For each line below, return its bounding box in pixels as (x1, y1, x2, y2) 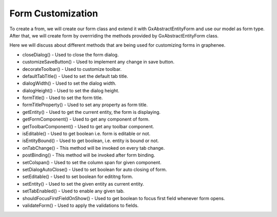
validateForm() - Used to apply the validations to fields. (22, 202, 139, 208)
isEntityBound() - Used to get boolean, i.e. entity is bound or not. (22, 137, 159, 144)
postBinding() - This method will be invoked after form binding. (22, 152, 155, 159)
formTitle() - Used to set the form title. (22, 95, 103, 101)
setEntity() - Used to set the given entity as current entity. (22, 181, 144, 187)
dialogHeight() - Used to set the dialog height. (22, 87, 120, 93)
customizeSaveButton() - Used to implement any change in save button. (22, 59, 174, 65)
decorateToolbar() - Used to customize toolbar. (22, 66, 122, 72)
